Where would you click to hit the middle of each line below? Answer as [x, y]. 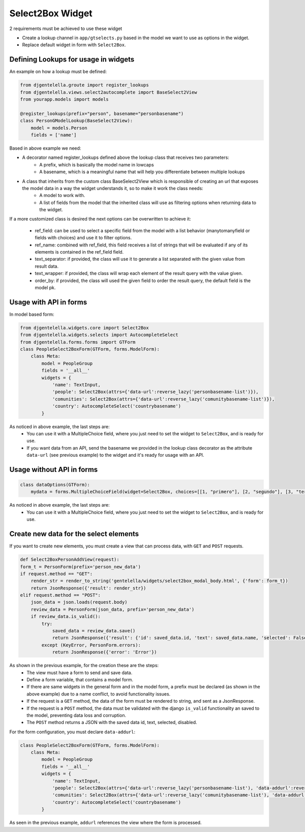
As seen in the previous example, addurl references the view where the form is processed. [105, 823]
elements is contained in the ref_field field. [79, 252]
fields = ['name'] [54, 135]
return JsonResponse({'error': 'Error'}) [104, 652]
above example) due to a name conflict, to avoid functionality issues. [99, 694]
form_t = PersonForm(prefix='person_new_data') [80, 567]
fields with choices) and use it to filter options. [83, 238]
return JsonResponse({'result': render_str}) [88, 588]
